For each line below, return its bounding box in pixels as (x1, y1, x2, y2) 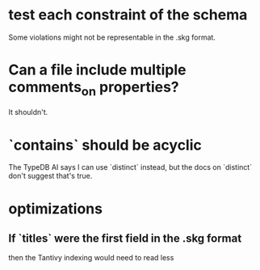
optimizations (8, 200, 103, 217)
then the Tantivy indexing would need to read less (8, 253, 174, 263)
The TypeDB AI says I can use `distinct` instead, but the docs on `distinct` (8, 162, 253, 172)
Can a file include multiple (8, 61, 187, 79)
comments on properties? (8, 78, 179, 99)
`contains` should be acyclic (8, 136, 202, 154)
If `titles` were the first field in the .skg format (8, 231, 242, 245)
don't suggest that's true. (8, 171, 93, 181)
